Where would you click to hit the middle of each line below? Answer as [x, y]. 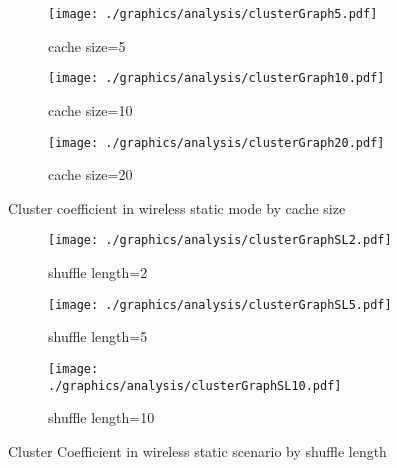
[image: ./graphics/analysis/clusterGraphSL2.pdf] [220, 240]
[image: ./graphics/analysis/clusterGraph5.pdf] [213, 14]
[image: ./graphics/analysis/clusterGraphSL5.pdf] [220, 304]
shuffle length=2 [98, 272]
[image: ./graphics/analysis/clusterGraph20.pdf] [216, 142]
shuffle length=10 [101, 417]
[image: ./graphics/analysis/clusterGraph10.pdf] [216, 78]
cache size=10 [90, 109]
